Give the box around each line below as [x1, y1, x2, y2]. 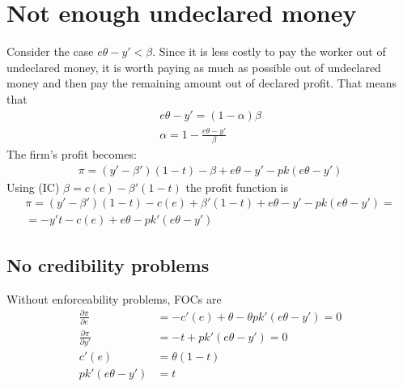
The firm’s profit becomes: [6, 146, 137, 163]
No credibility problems [6, 252, 210, 277]
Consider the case [6, 43, 94, 60]
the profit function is [185, 178, 289, 195]
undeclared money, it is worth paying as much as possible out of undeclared [6, 58, 381, 75]
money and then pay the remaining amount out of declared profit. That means [6, 74, 397, 91]
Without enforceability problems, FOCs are [6, 290, 222, 307]
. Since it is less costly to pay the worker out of [152, 43, 386, 60]
